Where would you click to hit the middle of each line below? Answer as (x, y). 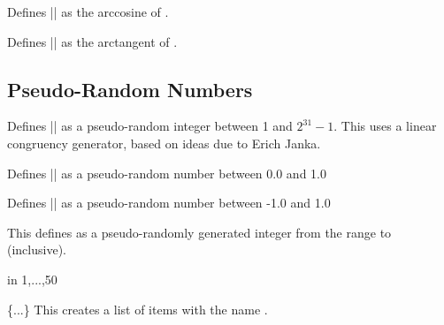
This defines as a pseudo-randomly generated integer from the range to (199, 232)
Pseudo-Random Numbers (130, 89)
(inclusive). (37, 249)
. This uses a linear (385, 126)
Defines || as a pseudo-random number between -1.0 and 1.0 (169, 203)
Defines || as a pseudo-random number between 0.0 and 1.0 (167, 173)
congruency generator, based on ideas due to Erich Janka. (164, 143)
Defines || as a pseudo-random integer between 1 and (150, 126)
